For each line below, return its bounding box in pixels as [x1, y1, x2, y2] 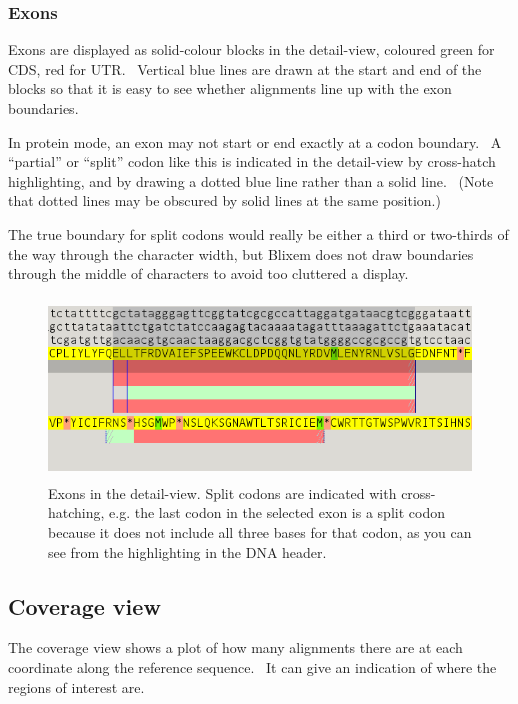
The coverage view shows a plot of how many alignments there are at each [8, 637, 463, 658]
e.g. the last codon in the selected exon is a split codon [109, 502, 445, 523]
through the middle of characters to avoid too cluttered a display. [8, 263, 409, 284]
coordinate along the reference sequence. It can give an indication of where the [8, 656, 497, 677]
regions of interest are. [8, 676, 145, 697]
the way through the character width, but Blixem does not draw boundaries [8, 243, 474, 264]
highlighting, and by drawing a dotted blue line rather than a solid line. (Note [8, 170, 494, 191]
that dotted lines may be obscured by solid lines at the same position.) [8, 190, 441, 211]
